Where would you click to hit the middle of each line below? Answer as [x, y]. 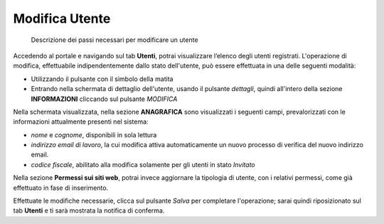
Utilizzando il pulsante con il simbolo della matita [102, 79]
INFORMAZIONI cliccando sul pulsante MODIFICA [104, 99]
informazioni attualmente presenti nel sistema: [81, 122]
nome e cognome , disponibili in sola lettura [94, 134]
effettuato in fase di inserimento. [61, 188]
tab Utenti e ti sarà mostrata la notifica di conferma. [89, 210]
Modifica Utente [62, 18]
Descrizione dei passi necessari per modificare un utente [114, 40]
